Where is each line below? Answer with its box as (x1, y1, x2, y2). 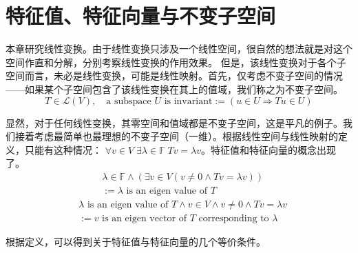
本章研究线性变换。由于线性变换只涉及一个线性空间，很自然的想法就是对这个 (6, 41, 352, 56)
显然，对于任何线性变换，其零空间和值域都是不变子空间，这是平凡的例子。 (6, 115, 343, 130)
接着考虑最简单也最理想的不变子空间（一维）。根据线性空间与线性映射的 (14, 129, 338, 143)
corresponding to (198, 213, 269, 223)
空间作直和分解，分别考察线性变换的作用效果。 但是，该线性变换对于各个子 (6, 54, 346, 69)
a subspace (106, 96, 151, 106)
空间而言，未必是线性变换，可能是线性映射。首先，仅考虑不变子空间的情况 (6, 68, 343, 83)
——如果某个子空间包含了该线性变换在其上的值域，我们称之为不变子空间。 (6, 81, 343, 96)
